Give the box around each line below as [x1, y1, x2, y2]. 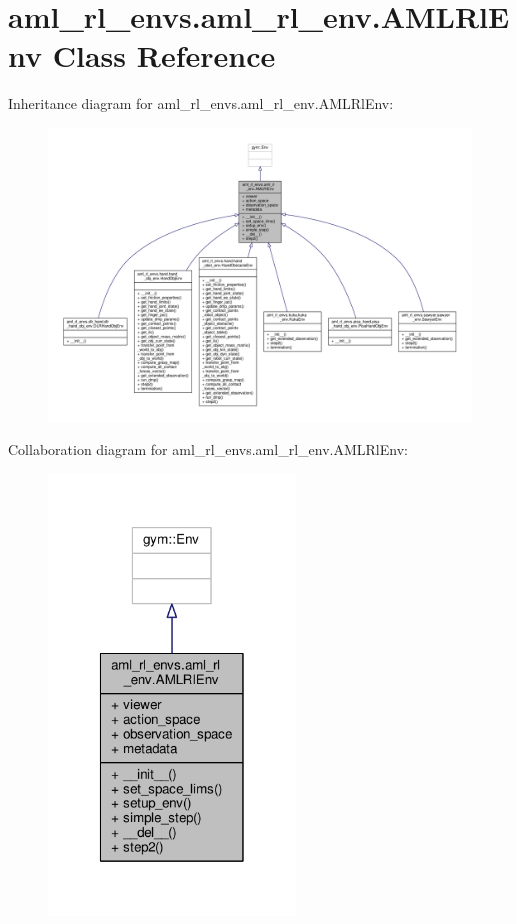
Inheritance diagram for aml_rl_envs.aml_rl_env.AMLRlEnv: [8, 93, 394, 114]
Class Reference [52, 35, 276, 76]
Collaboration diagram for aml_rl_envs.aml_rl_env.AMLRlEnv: [8, 439, 408, 460]
